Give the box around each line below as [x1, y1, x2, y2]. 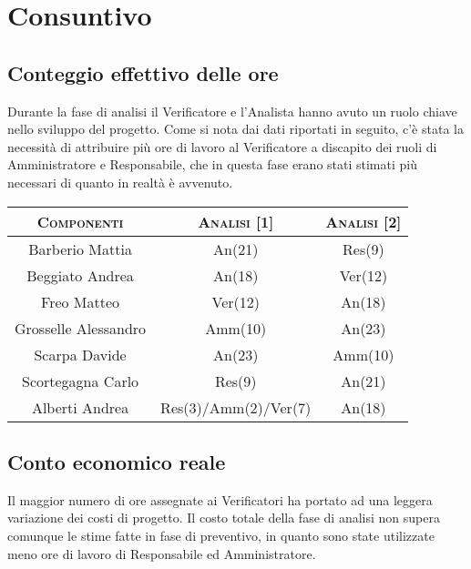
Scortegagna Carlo [22, 370, 139, 391]
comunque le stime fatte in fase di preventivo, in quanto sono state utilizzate [7, 525, 435, 544]
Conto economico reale [7, 447, 226, 475]
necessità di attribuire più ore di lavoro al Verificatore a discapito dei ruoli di [7, 137, 437, 156]
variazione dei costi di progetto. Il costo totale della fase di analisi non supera [7, 508, 440, 527]
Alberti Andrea [31, 396, 129, 418]
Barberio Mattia [28, 238, 132, 259]
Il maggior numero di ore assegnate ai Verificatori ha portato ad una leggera [7, 490, 433, 509]
